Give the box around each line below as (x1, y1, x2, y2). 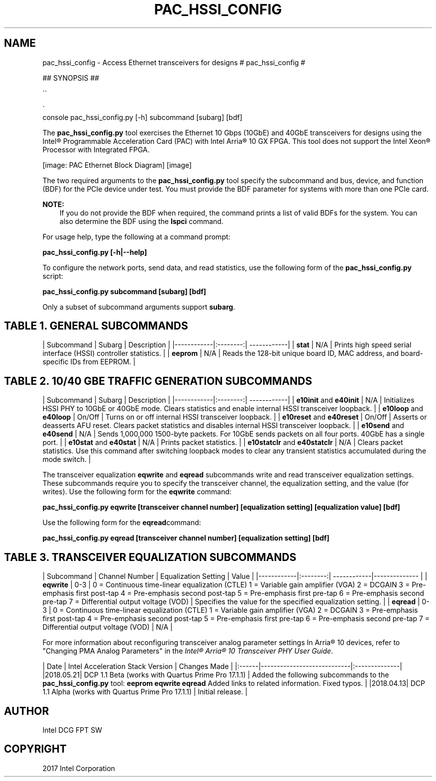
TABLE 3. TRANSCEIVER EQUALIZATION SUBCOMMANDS (4, 551, 297, 563)
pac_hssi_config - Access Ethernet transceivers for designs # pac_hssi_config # (42, 58, 306, 67)
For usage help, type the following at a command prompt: (42, 232, 230, 241)
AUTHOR (4, 704, 49, 717)
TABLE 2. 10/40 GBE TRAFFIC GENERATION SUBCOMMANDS (4, 374, 312, 387)
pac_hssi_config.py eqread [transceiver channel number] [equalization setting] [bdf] (42, 534, 329, 543)
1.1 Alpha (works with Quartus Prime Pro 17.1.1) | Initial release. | (42, 687, 248, 696)
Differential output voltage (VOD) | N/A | (42, 623, 173, 632)
